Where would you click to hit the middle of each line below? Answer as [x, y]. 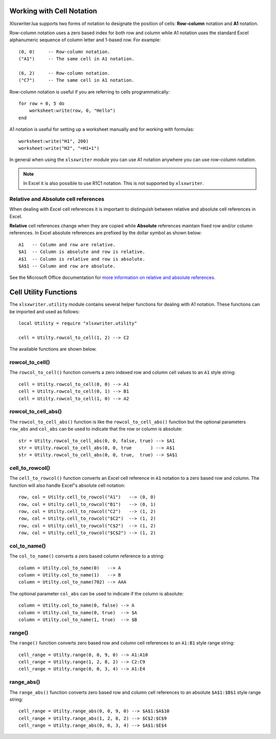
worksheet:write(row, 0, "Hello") [72, 111]
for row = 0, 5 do [42, 104]
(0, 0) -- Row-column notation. [64, 52]
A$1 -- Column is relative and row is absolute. [82, 259]
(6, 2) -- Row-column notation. [64, 73]
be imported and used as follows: [45, 311]
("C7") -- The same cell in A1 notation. [77, 80]
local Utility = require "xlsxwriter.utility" [78, 324]
